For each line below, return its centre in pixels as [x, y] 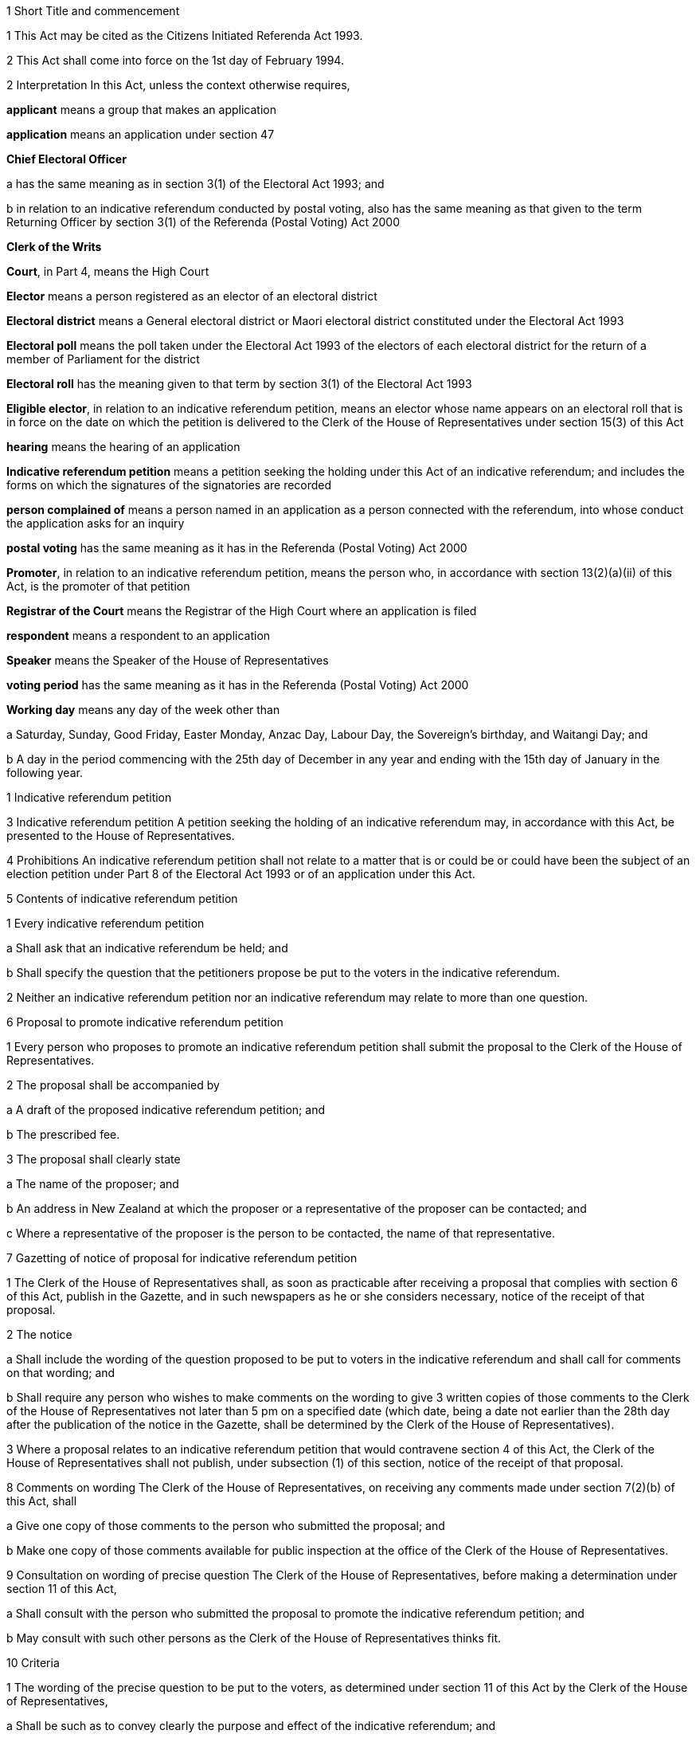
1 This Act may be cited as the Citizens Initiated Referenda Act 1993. [185, 35]
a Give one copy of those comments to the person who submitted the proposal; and [226, 1526]
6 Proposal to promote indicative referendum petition [145, 1022]
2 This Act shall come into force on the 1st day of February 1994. [175, 60]
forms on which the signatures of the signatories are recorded [169, 485]
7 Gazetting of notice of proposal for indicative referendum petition [182, 1258]
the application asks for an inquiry [96, 523]
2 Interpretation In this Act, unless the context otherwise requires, [178, 85]
